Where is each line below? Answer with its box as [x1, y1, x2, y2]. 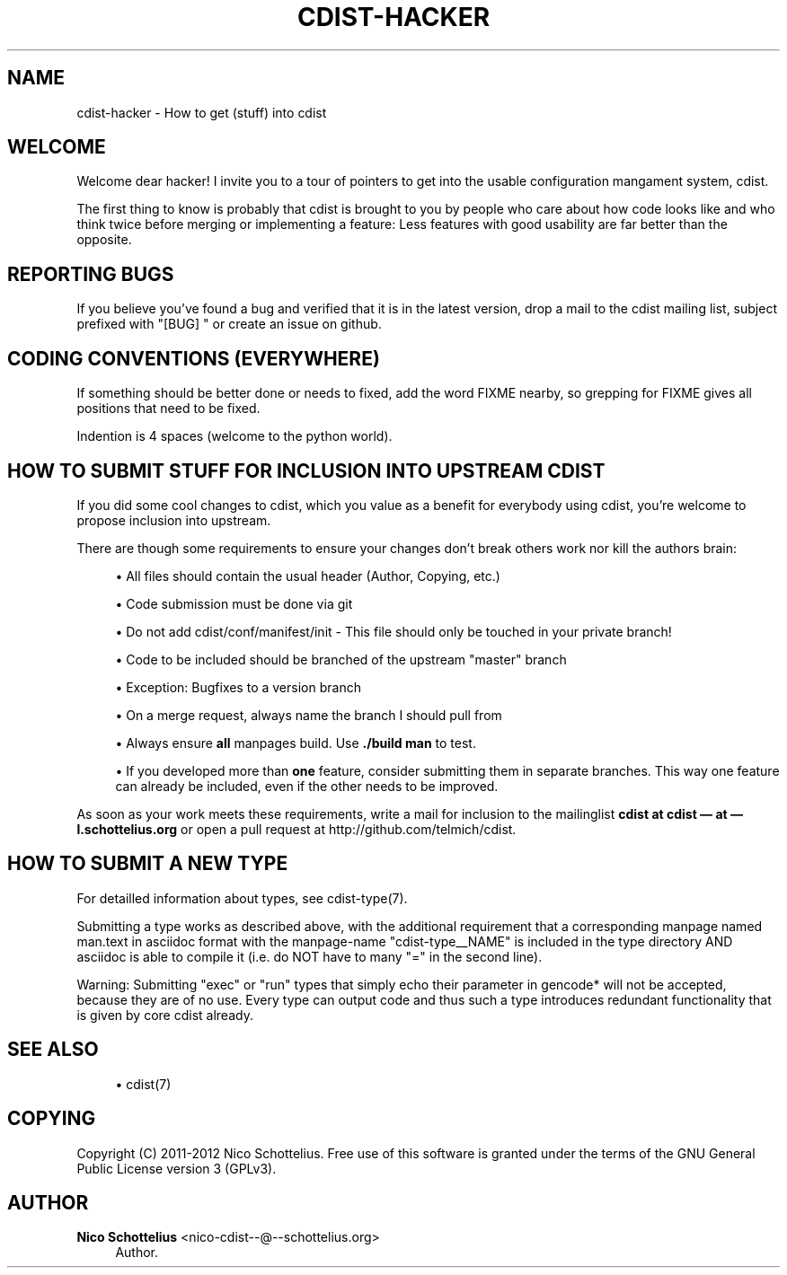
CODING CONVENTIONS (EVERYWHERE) [7, 347, 380, 370]
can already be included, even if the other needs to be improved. [115, 778, 499, 794]
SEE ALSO [7, 1038, 99, 1061]
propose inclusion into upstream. [76, 512, 271, 528]
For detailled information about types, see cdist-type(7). [76, 890, 408, 906]
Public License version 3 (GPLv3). [76, 1160, 277, 1176]
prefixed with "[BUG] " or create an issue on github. [76, 316, 382, 332]
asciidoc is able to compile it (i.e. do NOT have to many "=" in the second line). [76, 948, 543, 964]
